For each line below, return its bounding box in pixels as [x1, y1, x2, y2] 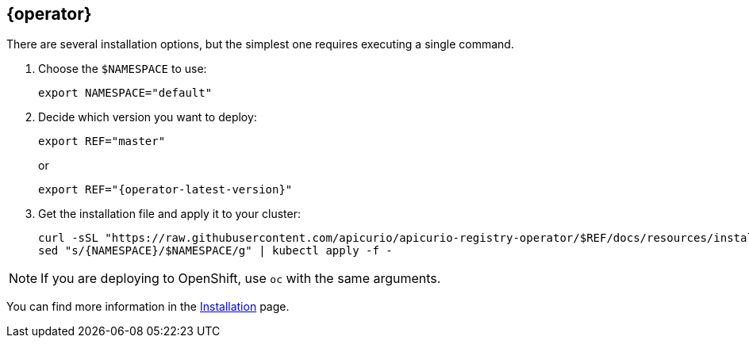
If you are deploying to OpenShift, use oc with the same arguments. [40, 270, 441, 287]
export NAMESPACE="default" [38, 86, 213, 100]
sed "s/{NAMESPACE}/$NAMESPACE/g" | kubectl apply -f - [38, 244, 393, 258]
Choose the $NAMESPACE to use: [38, 62, 207, 76]
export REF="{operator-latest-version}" [38, 183, 293, 197]
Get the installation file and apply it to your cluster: [38, 207, 301, 221]
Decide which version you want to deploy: [38, 110, 257, 124]
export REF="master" [38, 135, 166, 148]
